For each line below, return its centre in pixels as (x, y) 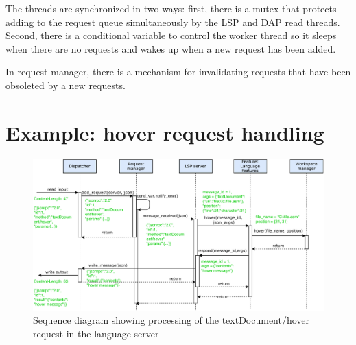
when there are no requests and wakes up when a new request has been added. (171, 48)
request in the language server (96, 333)
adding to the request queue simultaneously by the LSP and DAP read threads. (173, 22)
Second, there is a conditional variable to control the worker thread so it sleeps (171, 35)
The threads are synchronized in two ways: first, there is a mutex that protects (171, 8)
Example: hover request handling (165, 132)
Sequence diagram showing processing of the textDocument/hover (171, 320)
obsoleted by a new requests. (66, 85)
